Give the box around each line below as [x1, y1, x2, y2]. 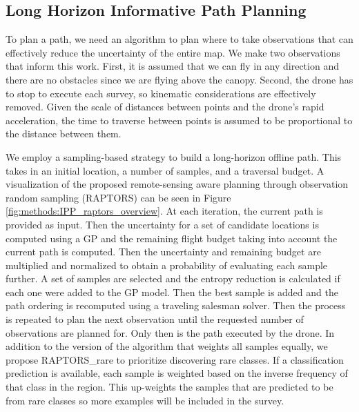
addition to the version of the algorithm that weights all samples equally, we [6, 339, 328, 353]
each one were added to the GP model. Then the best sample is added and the [6, 284, 338, 299]
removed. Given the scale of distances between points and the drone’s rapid [6, 99, 324, 114]
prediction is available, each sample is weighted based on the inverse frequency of [6, 366, 348, 380]
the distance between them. [6, 126, 122, 141]
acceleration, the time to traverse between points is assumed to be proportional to [6, 112, 353, 127]
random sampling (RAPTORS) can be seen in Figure [6, 190, 231, 204]
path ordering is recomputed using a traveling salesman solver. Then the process [6, 298, 346, 313]
